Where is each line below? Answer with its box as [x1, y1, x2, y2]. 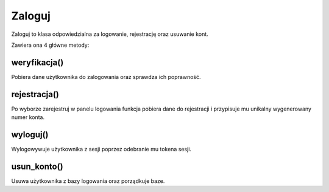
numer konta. [11, 114, 45, 121]
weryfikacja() [11, 57, 64, 67]
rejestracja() [11, 89, 59, 100]
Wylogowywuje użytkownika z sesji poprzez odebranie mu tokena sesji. [11, 146, 192, 153]
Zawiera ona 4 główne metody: [11, 41, 90, 49]
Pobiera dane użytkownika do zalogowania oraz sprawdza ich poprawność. [11, 73, 201, 80]
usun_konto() [11, 161, 63, 171]
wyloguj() [11, 129, 49, 140]
